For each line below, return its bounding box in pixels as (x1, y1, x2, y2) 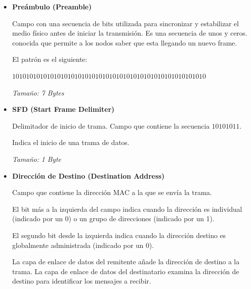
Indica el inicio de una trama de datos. (12, 137, 129, 147)
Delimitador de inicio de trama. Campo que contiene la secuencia (12, 120, 210, 131)
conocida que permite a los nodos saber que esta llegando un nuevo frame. (12, 37, 237, 48)
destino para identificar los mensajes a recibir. (12, 276, 151, 286)
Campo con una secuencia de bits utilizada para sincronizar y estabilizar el (12, 18, 239, 28)
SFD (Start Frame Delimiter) (12, 104, 115, 114)
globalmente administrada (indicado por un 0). (12, 240, 154, 250)
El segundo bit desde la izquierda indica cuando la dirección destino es (12, 230, 226, 240)
